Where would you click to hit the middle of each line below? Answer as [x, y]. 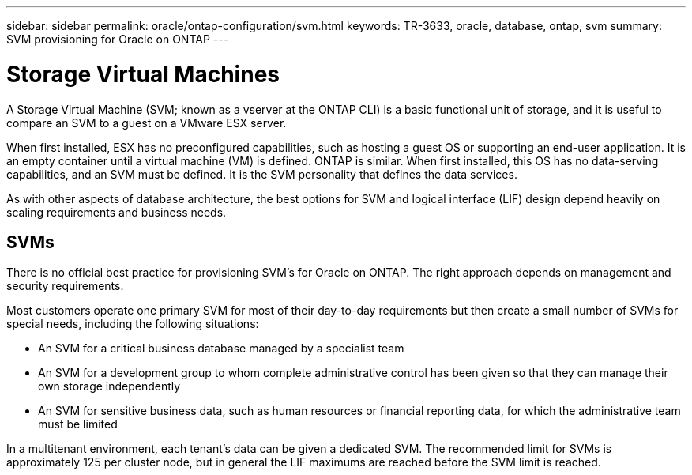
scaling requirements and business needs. [117, 212]
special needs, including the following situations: [133, 324]
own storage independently [109, 386]
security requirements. [65, 286]
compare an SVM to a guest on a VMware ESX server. [147, 123]
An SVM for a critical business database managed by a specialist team [221, 349]
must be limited [78, 424]
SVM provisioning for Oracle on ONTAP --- [118, 39]
